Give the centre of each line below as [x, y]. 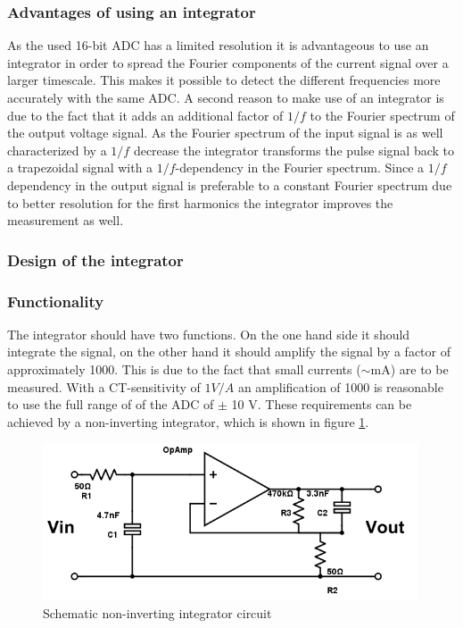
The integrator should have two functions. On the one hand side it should [209, 334]
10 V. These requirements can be [322, 404]
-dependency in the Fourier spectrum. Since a [300, 167]
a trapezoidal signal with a [80, 167]
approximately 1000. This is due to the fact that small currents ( [184, 369]
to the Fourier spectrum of [382, 115]
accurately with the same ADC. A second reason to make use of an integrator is [226, 97]
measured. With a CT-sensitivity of [104, 386]
